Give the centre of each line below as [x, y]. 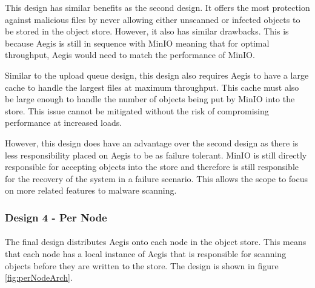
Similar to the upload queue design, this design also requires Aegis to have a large [157, 75]
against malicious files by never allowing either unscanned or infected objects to [153, 19]
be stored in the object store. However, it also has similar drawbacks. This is [147, 31]
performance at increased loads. [64, 123]
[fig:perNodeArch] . [39, 277]
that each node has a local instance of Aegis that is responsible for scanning [146, 253]
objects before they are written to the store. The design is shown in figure [142, 265]
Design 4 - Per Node [56, 217]
